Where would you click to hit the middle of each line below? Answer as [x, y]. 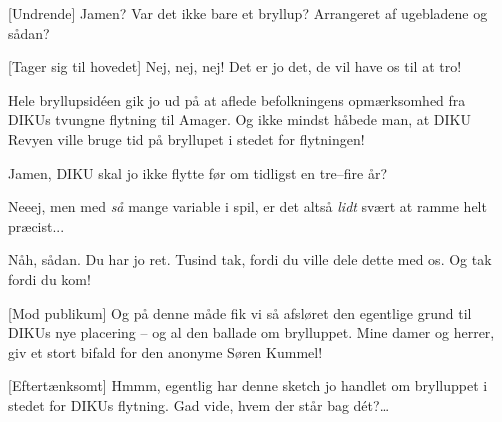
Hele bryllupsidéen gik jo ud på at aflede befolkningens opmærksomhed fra [237, 99]
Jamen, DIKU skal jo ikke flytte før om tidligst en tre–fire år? [198, 172]
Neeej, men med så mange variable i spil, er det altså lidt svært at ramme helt [247, 206]
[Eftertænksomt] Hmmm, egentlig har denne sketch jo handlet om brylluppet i [248, 385]
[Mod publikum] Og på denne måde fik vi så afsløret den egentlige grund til [240, 312]
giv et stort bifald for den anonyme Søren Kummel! [165, 351]
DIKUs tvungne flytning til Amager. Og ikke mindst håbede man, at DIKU [239, 119]
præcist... [36, 225]
